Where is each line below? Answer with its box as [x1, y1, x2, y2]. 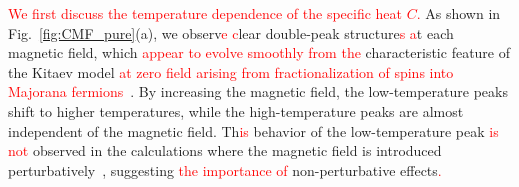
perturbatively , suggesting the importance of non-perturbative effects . [8, 159, 442, 180]
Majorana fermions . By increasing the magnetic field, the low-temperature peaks [8, 81, 508, 102]
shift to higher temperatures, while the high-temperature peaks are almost [8, 100, 464, 121]
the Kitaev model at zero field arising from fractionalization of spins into [8, 61, 454, 82]
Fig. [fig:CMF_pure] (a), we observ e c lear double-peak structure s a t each [8, 22, 454, 43]
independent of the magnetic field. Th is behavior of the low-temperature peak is [8, 120, 499, 141]
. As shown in [416, 3, 501, 23]
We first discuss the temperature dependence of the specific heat [8, 3, 403, 23]
